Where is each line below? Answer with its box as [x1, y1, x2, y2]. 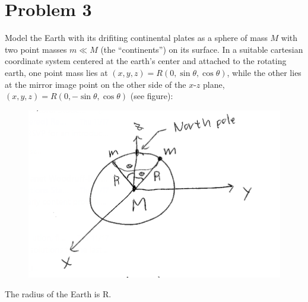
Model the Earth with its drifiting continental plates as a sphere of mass [5, 31, 268, 44]
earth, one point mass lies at [5, 66, 108, 78]
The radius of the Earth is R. [5, 288, 112, 300]
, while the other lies [227, 66, 301, 78]
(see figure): [130, 90, 173, 102]
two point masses [5, 43, 67, 55]
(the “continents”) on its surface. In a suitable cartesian [100, 43, 303, 55]
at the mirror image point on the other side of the [5, 78, 186, 90]
